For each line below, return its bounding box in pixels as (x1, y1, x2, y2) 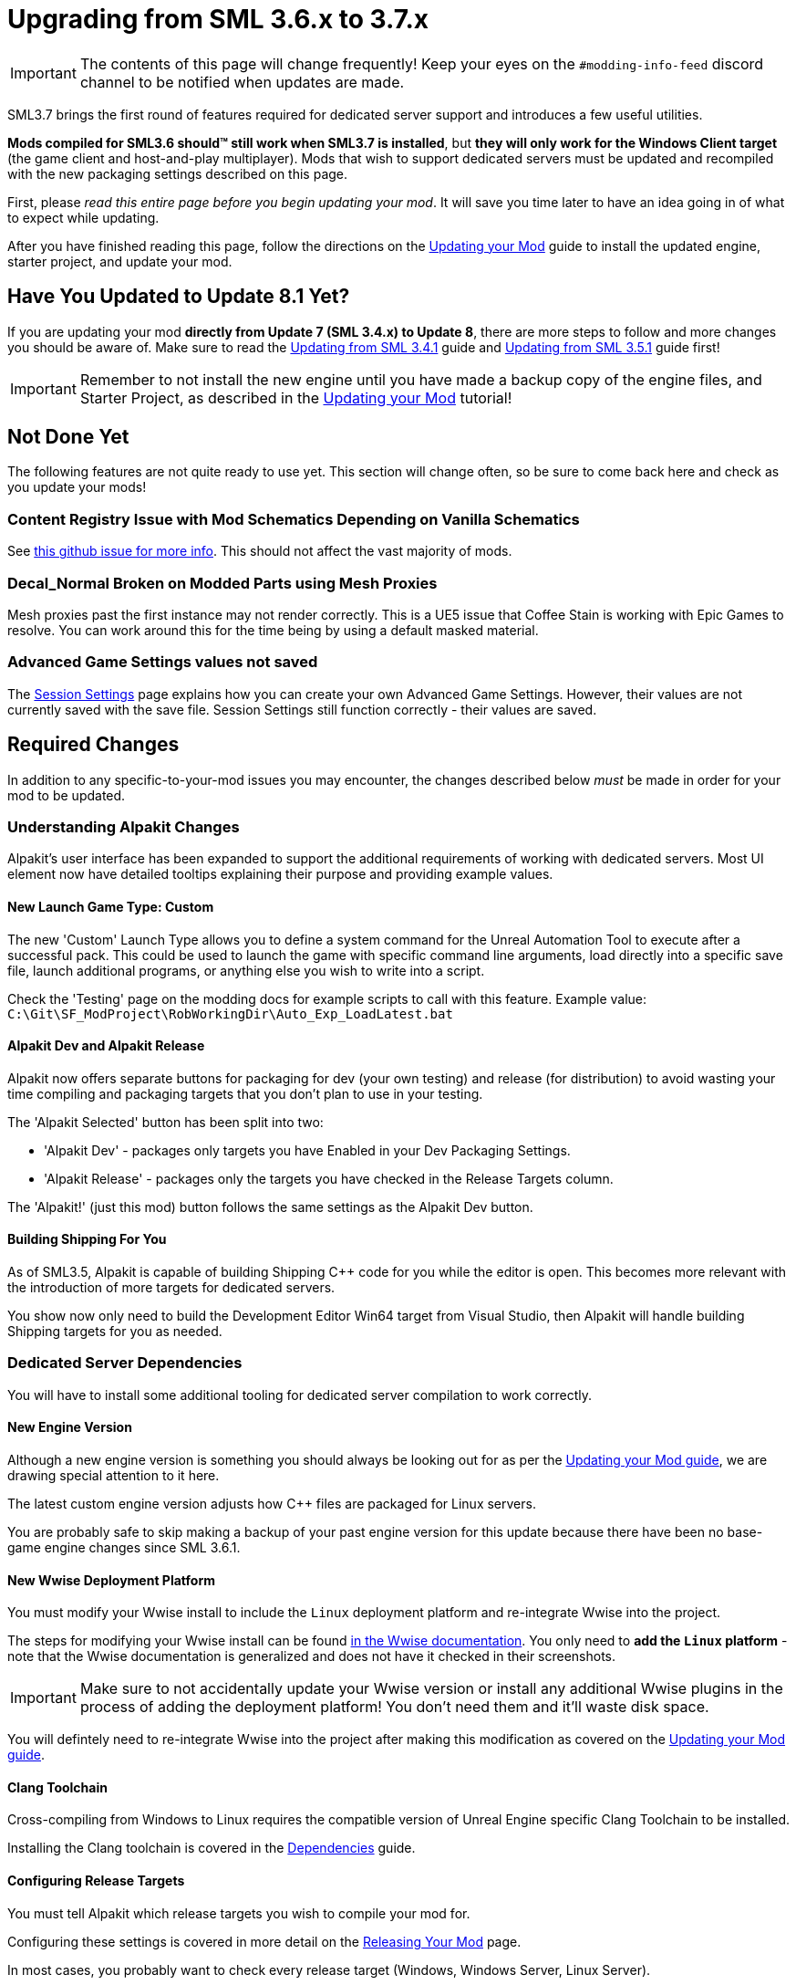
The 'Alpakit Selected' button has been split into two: (7, 1113, 324, 1130)
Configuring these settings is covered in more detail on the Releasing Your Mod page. (7, 1933, 522, 1949)
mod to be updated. (7, 787, 126, 803)
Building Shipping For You (7, 1231, 167, 1248)
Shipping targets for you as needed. (7, 1322, 222, 1339)
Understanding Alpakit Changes (7, 817, 240, 836)
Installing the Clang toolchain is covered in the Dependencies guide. (7, 1840, 416, 1856)
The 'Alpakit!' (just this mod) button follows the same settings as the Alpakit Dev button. (7, 1198, 533, 1215)
